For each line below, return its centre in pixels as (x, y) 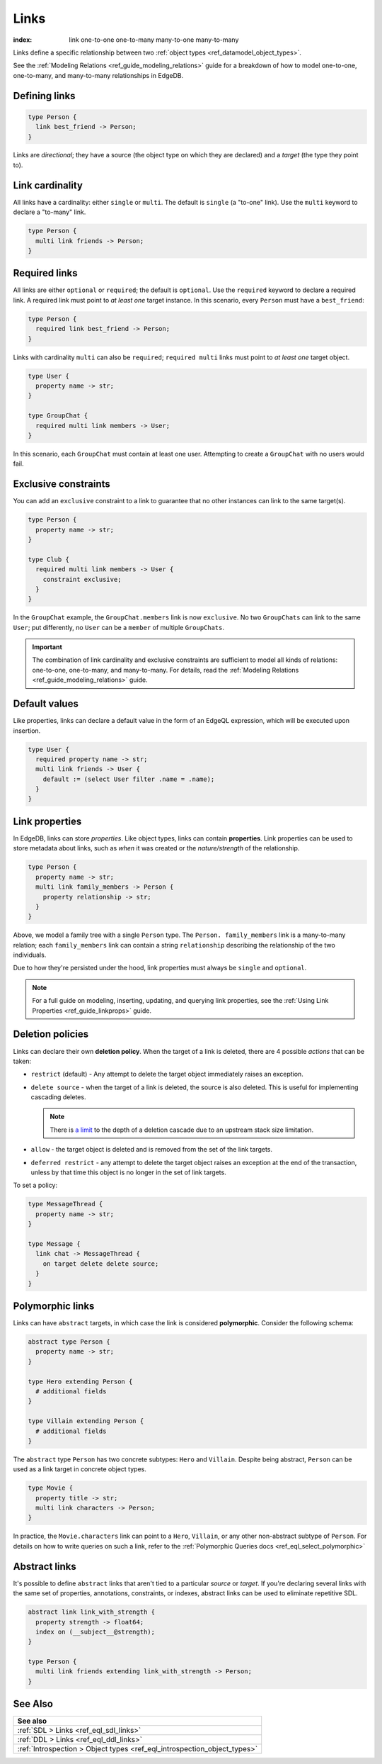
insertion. (27, 731)
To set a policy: (35, 1185)
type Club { (49, 559)
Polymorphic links (54, 1306)
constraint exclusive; (82, 579)
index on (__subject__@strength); (95, 1631)
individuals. (30, 955)
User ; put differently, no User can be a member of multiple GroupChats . (119, 627)
